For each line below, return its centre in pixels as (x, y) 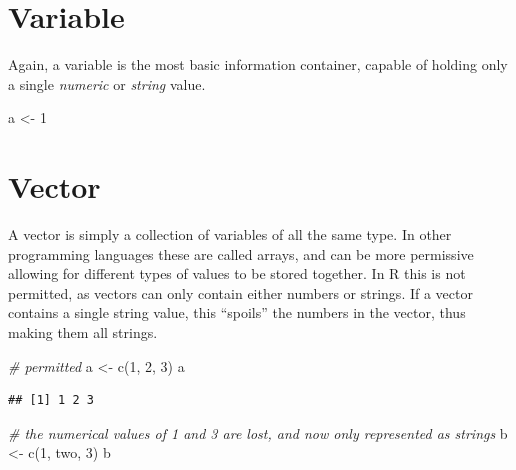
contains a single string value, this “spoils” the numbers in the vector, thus (237, 312)
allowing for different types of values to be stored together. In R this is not (237, 273)
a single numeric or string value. (107, 83)
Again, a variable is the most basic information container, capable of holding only (258, 64)
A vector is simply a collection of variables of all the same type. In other (230, 234)
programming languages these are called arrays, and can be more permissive (241, 253)
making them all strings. (83, 332)
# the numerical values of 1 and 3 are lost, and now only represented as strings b (258, 432)
